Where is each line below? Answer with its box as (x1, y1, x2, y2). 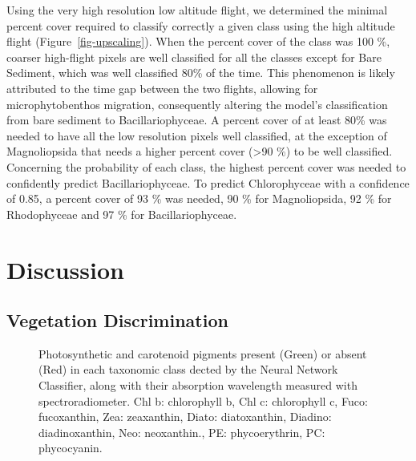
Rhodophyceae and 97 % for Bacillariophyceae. (6, 205, 237, 222)
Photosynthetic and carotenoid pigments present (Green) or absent (38, 345, 367, 362)
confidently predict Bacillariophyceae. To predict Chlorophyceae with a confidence (6, 174, 410, 191)
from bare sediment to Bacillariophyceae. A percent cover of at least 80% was (6, 111, 387, 128)
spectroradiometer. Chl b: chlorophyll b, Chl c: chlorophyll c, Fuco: (38, 392, 368, 409)
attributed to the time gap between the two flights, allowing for (6, 79, 318, 96)
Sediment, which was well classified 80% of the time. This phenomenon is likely (6, 64, 395, 81)
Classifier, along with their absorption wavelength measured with (38, 377, 357, 394)
